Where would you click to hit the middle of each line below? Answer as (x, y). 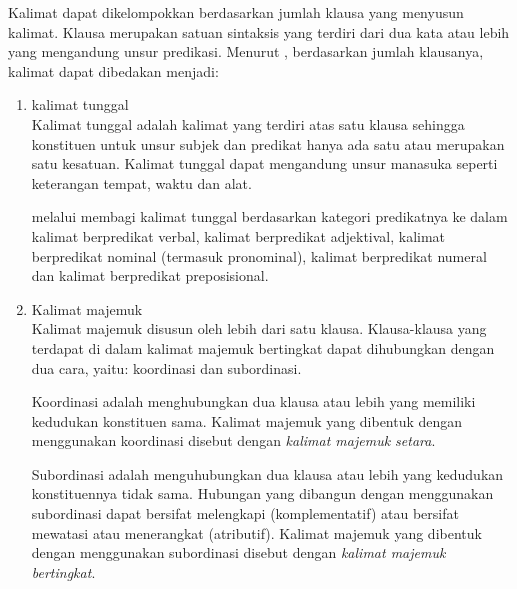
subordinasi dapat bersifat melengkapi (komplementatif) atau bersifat (245, 513)
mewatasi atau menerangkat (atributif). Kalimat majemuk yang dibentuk (256, 532)
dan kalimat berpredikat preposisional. (150, 275)
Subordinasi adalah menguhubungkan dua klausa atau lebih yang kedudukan (267, 473)
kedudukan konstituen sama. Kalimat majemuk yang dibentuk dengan (247, 420)
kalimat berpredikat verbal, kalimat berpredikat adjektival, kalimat (238, 235)
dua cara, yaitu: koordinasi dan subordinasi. (166, 367)
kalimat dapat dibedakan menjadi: (113, 70)
